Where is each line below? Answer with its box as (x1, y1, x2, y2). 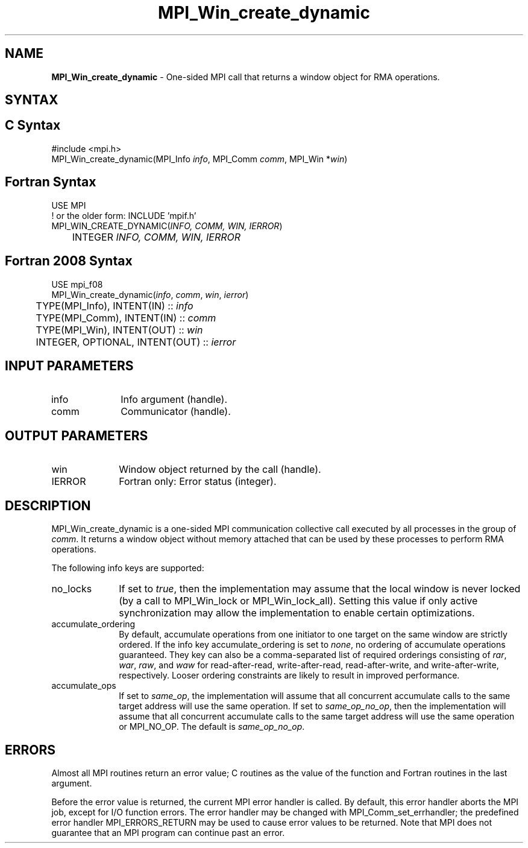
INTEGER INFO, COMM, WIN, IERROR (72, 230, 241, 243)
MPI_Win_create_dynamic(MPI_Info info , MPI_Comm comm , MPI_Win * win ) (51, 153, 348, 164)
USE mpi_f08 (51, 279, 103, 290)
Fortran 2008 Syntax (5, 253, 133, 269)
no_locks (51, 583, 92, 595)
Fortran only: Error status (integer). (119, 475, 277, 488)
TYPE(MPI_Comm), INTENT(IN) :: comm (36, 311, 216, 324)
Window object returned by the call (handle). (119, 463, 321, 476)
